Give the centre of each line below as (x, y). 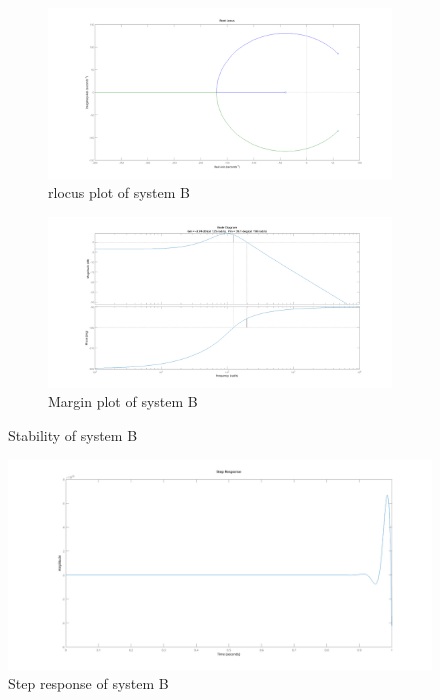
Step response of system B (88, 683)
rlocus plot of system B (119, 192)
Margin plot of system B (123, 401)
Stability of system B (73, 434)
